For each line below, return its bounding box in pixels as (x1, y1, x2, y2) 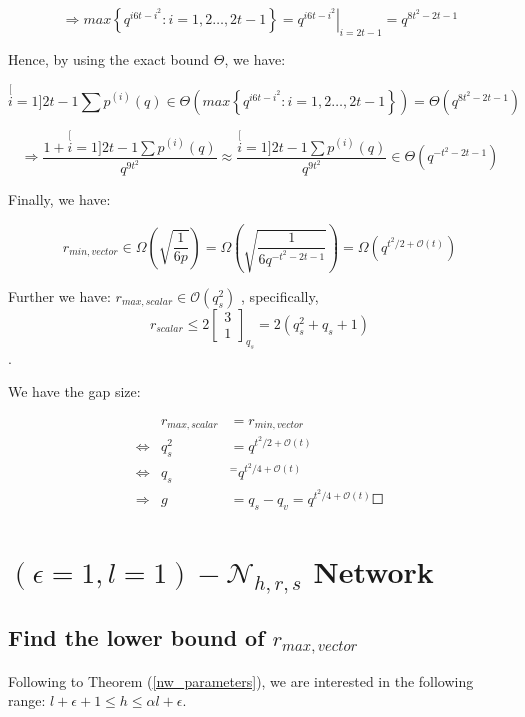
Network (313, 550, 434, 591)
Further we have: (8, 285, 111, 306)
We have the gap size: (8, 381, 141, 402)
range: (8, 690, 46, 711)
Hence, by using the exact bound (8, 48, 210, 69)
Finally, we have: (8, 189, 111, 210)
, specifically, (241, 285, 319, 306)
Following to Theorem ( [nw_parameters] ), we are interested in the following (8, 670, 474, 691)
